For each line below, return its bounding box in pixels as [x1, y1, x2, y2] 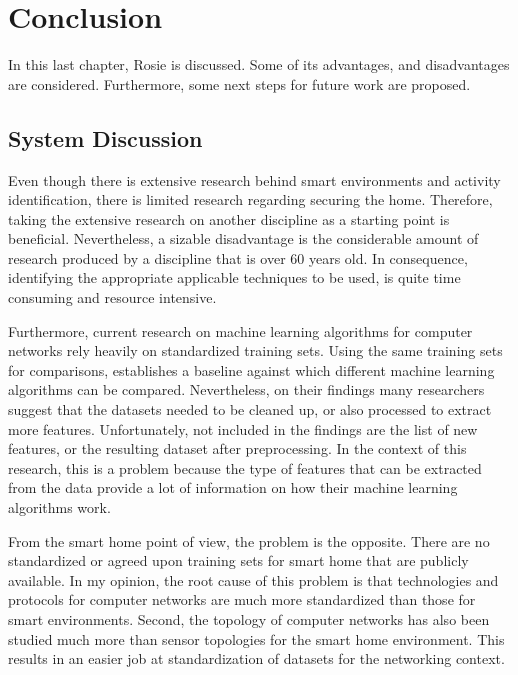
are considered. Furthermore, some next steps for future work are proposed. [8, 73, 471, 94]
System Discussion [8, 122, 203, 153]
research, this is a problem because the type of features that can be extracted [8, 457, 482, 478]
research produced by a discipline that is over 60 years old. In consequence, [8, 247, 468, 268]
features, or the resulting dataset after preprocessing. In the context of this [8, 438, 467, 459]
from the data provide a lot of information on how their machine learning [8, 477, 458, 498]
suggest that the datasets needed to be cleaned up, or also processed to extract [8, 399, 492, 420]
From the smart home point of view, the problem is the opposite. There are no [8, 530, 490, 551]
